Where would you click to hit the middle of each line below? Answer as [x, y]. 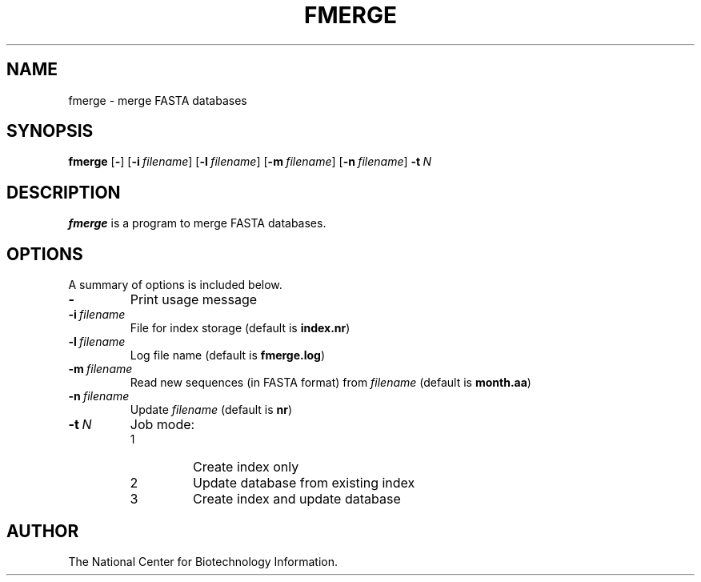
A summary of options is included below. [175, 285]
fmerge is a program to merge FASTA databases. [197, 223]
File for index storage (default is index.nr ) [240, 328]
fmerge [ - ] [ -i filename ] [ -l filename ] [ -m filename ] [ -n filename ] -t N [250, 162]
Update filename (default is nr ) [211, 410]
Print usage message [194, 300]
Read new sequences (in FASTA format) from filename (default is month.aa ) [330, 383]
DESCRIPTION [64, 192]
